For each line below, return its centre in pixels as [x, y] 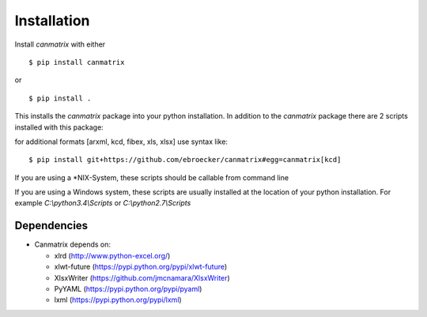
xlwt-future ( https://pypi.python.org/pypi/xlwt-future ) [141, 267]
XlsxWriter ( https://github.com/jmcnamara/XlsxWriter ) [142, 277]
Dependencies [51, 226]
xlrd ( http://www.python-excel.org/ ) [112, 255]
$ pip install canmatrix [77, 62]
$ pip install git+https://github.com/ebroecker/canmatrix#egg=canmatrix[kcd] [185, 160]
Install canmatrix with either [60, 44]
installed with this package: [59, 127]
